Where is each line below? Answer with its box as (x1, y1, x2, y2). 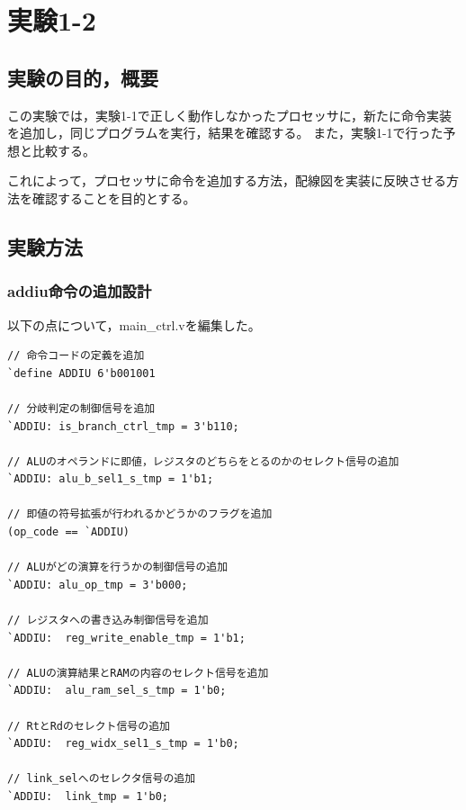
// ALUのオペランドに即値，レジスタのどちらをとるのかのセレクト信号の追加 (7, 454, 399, 468)
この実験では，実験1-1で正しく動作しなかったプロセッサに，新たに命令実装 (7, 105, 452, 124)
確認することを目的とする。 (31, 188, 196, 207)
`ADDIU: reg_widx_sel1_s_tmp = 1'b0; (7, 737, 239, 751)
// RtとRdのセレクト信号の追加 (7, 719, 170, 733)
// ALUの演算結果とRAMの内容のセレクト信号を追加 (7, 666, 269, 679)
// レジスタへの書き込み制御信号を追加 (7, 614, 209, 627)
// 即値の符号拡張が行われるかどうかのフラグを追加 (7, 508, 273, 521)
